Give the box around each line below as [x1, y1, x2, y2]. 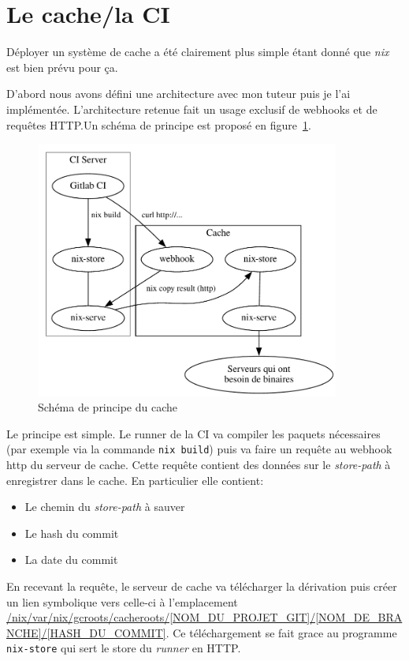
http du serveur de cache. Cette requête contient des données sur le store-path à [6, 456, 391, 473]
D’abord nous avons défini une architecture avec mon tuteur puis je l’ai [6, 85, 351, 102]
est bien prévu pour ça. [6, 58, 118, 75]
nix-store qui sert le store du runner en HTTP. [6, 640, 241, 656]
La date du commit [24, 551, 118, 568]
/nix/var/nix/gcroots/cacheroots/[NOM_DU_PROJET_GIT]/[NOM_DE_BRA [6, 609, 403, 625]
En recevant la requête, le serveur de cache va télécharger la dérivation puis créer [6, 578, 397, 595]
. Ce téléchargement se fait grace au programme [165, 624, 397, 640]
